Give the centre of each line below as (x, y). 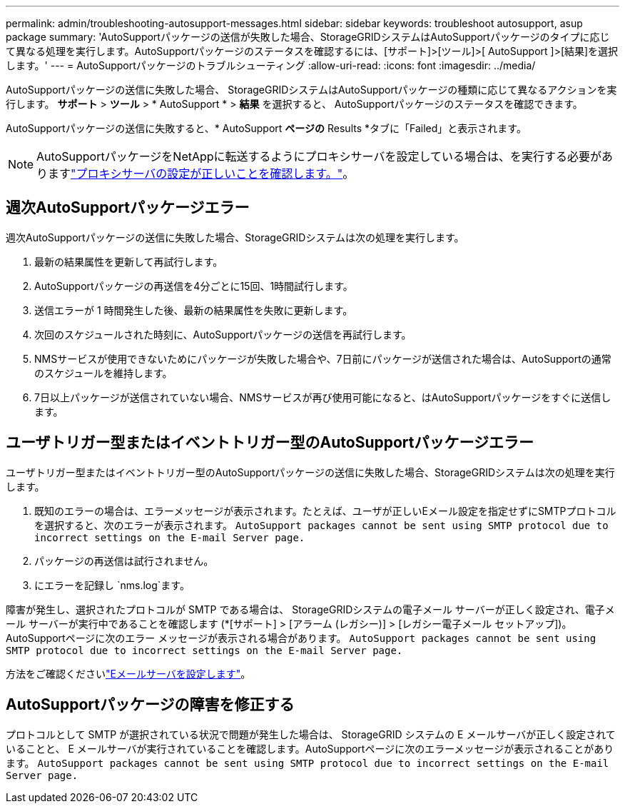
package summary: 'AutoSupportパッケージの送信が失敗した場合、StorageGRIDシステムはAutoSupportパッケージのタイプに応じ (308, 37)
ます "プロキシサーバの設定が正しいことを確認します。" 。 (201, 174)
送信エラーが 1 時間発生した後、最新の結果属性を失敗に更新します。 (194, 310)
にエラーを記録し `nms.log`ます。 (112, 585)
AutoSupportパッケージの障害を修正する (150, 705)
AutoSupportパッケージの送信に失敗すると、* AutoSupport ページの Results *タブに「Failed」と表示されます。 (266, 128)
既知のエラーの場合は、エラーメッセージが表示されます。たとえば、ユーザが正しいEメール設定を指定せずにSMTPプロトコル (325, 511)
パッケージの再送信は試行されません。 (124, 561)
